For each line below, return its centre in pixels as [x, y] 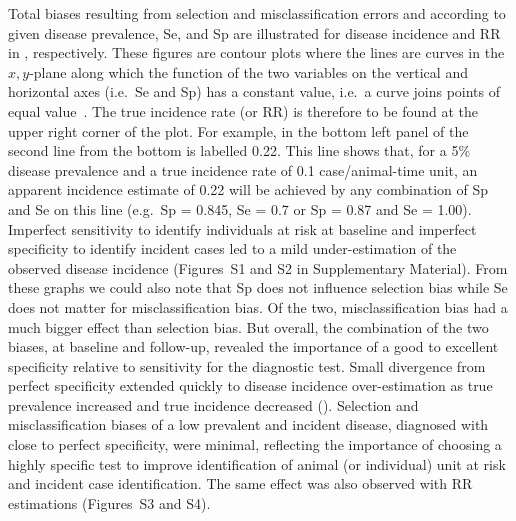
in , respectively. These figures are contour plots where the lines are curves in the [256, 52]
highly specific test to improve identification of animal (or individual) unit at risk [257, 463]
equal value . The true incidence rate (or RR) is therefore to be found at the [243, 110]
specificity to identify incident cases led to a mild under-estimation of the [232, 248]
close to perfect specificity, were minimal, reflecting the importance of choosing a [255, 444]
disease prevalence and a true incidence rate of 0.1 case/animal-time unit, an [243, 169]
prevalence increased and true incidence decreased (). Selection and [213, 404]
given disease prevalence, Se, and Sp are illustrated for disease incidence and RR [254, 32]
